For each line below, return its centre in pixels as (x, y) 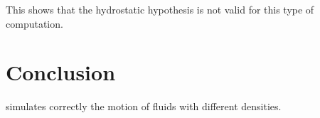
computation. (34, 23)
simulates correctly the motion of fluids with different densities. (144, 106)
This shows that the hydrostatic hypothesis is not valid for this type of (160, 9)
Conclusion (61, 72)
